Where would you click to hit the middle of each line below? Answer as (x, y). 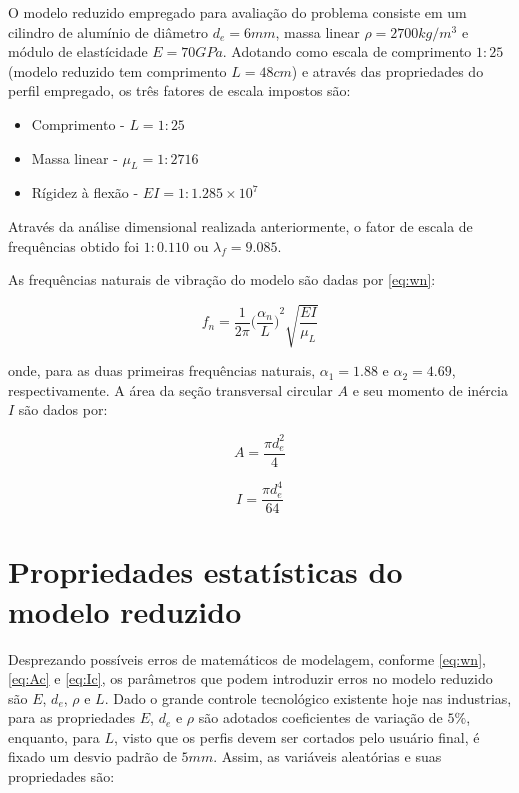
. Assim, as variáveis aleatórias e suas (327, 756)
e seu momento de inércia (430, 389)
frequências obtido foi (74, 245)
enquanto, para (54, 736)
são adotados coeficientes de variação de (320, 717)
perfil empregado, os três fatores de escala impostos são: (179, 90)
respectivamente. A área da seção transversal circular (170, 389)
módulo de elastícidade (78, 51)
